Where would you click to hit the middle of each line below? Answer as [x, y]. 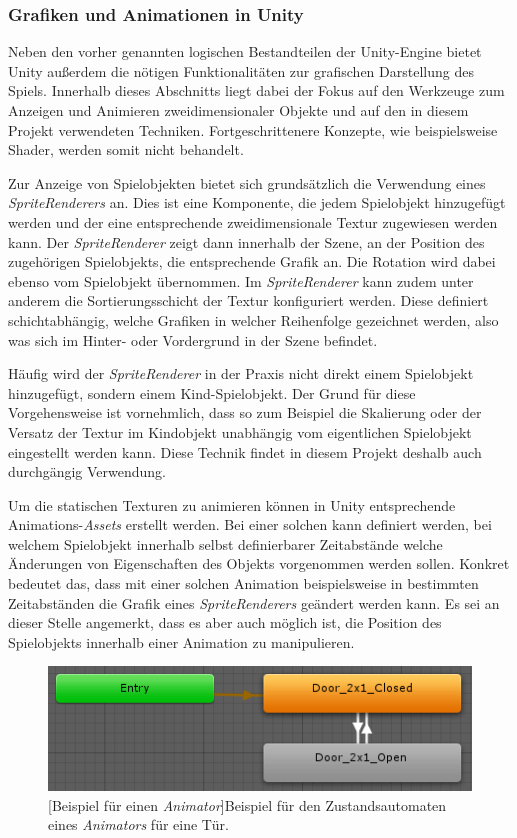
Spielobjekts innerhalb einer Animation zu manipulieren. [181, 641]
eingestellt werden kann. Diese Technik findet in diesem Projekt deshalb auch [245, 451]
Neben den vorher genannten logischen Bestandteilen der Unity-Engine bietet [245, 51]
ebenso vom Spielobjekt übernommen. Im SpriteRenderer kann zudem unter [241, 280]
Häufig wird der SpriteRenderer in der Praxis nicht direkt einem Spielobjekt [241, 373]
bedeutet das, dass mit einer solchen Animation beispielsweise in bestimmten [243, 583]
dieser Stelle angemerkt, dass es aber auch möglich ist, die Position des [225, 622]
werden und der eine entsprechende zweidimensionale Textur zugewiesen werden [253, 221]
